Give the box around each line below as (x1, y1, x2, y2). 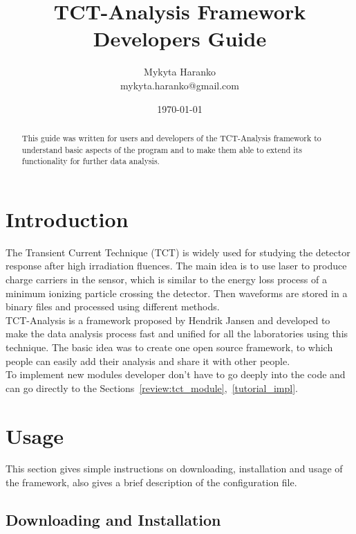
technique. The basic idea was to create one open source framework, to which (6, 339, 333, 354)
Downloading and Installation (6, 509, 221, 531)
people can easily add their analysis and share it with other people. (6, 353, 290, 368)
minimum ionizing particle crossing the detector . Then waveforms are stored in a (6, 285, 348, 300)
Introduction (6, 204, 129, 233)
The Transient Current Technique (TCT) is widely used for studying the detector (6, 244, 350, 259)
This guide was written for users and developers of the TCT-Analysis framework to (21, 132, 321, 143)
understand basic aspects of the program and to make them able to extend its (21, 143, 302, 155)
